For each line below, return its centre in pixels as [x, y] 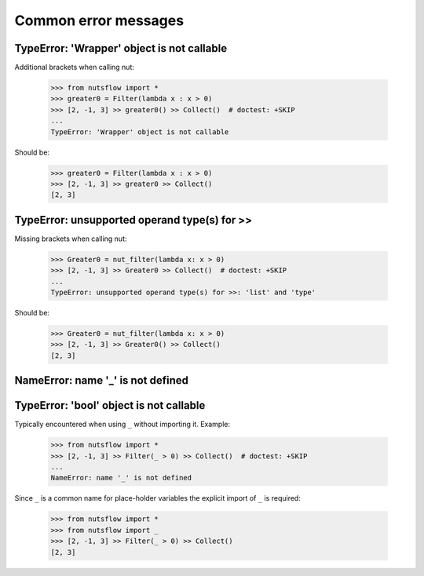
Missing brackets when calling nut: [71, 239]
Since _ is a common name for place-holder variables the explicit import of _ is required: [158, 498]
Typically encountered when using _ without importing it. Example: [122, 425]
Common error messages [99, 20]
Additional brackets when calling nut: [75, 67]
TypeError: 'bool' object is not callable [110, 405]
